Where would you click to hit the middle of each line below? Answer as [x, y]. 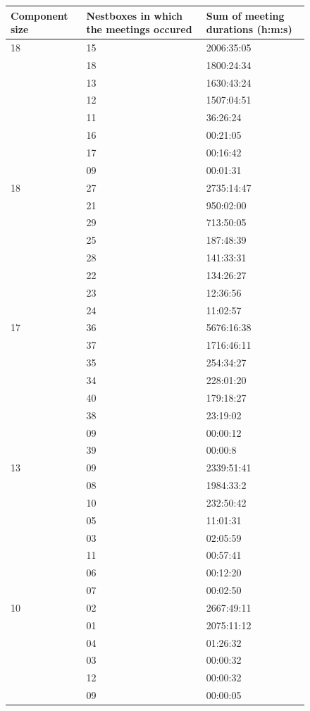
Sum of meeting [245, 15]
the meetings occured [139, 29]
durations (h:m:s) [249, 29]
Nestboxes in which [135, 15]
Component [39, 15]
